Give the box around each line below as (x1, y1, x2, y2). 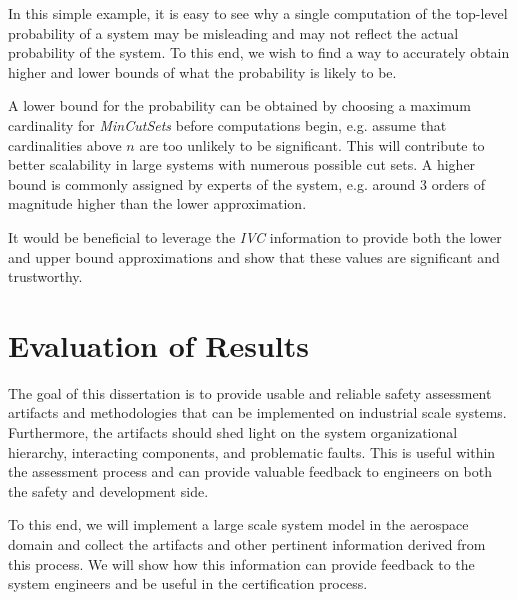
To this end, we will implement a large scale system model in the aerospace (8, 514, 469, 535)
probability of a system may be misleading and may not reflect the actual (8, 22, 459, 43)
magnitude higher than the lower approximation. (8, 193, 307, 214)
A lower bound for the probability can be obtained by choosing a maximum (8, 95, 472, 116)
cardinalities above (8, 134, 122, 155)
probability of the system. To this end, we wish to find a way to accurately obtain (8, 42, 510, 63)
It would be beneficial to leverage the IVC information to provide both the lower (8, 226, 502, 247)
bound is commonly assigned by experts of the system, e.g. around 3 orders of (8, 173, 486, 194)
